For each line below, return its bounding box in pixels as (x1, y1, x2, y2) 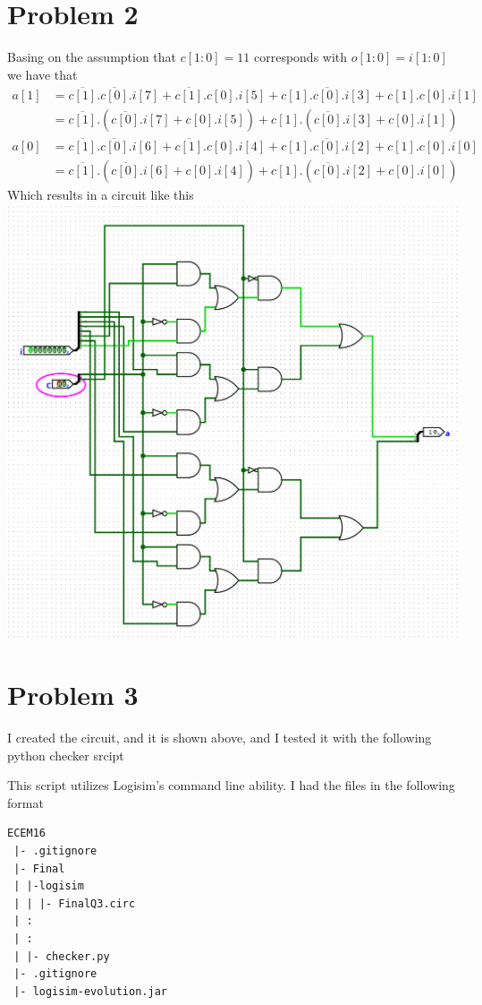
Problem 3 (7, 676, 139, 713)
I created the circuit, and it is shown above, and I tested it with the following (7, 727, 432, 746)
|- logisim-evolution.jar (13, 984, 167, 998)
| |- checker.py (13, 949, 110, 963)
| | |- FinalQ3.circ (13, 897, 136, 910)
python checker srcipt (7, 745, 124, 764)
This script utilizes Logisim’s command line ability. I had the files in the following (7, 776, 455, 795)
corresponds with (253, 47, 348, 66)
